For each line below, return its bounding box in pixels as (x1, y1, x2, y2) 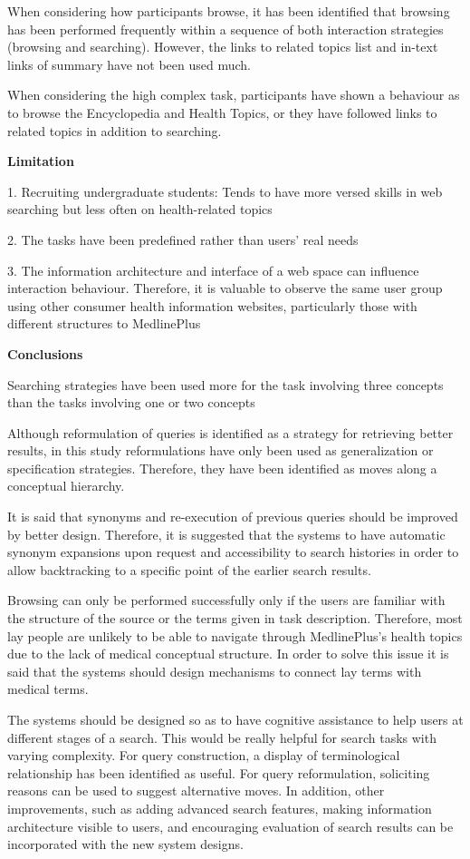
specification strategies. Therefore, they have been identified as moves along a (7, 458, 437, 477)
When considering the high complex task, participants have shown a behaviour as (7, 85, 460, 104)
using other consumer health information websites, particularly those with (7, 296, 417, 315)
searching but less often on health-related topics (7, 200, 273, 219)
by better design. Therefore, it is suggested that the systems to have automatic (7, 524, 446, 543)
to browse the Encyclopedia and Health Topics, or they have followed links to (7, 102, 437, 122)
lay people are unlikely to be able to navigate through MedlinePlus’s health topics (7, 626, 463, 645)
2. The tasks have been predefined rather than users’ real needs (7, 229, 359, 249)
